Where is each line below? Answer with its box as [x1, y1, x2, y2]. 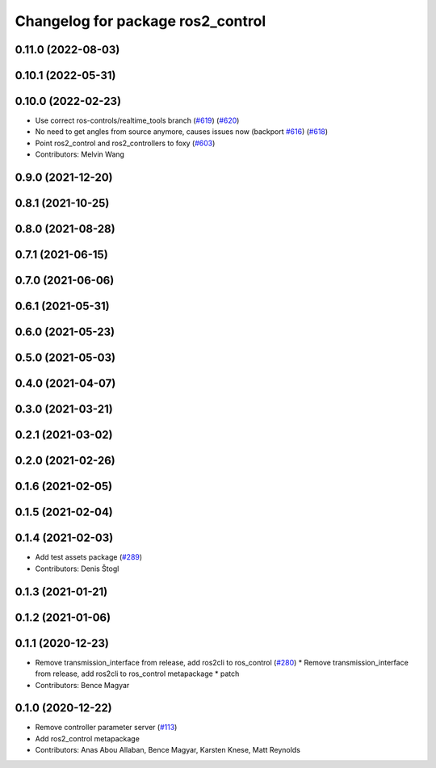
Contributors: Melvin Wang [35, 149, 125, 159]
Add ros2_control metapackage [35, 733, 140, 743]
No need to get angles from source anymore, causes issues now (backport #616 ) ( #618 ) [35, 127, 329, 136]
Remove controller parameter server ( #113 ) [35, 723, 178, 732]
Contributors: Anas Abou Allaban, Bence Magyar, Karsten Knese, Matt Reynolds [35, 745, 300, 755]
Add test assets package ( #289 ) [35, 552, 143, 562]
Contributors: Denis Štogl [35, 564, 119, 573]
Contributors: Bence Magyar [35, 680, 130, 690]
